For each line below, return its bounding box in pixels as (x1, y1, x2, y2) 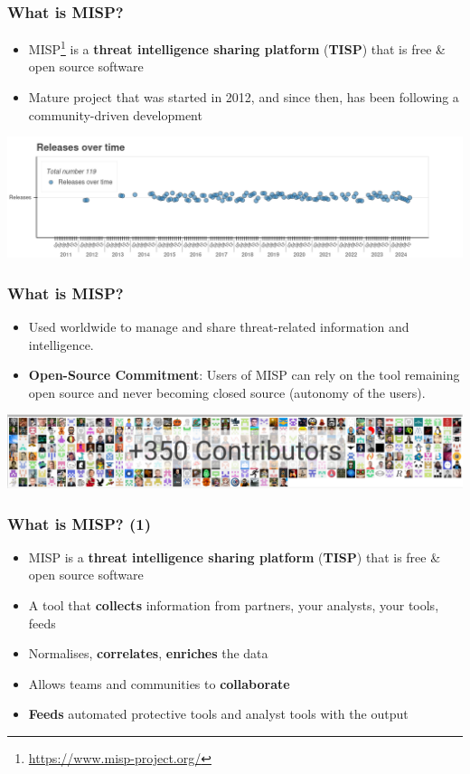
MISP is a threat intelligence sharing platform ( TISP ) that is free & (28, 547, 441, 566)
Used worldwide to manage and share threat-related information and (28, 316, 409, 335)
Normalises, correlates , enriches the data (28, 644, 268, 663)
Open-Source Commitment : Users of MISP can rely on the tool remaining (28, 365, 460, 384)
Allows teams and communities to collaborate (28, 674, 290, 693)
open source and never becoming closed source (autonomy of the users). (28, 382, 426, 401)
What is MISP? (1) (7, 512, 152, 534)
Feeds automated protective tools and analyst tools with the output (28, 704, 409, 723)
